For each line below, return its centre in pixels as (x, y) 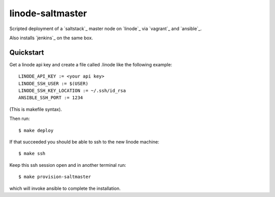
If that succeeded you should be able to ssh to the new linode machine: (84, 142)
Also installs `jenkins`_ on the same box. (51, 38)
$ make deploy (36, 130)
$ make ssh (32, 154)
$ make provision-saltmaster (55, 177)
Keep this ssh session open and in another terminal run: (68, 165)
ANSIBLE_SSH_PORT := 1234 (51, 98)
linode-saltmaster (48, 13)
